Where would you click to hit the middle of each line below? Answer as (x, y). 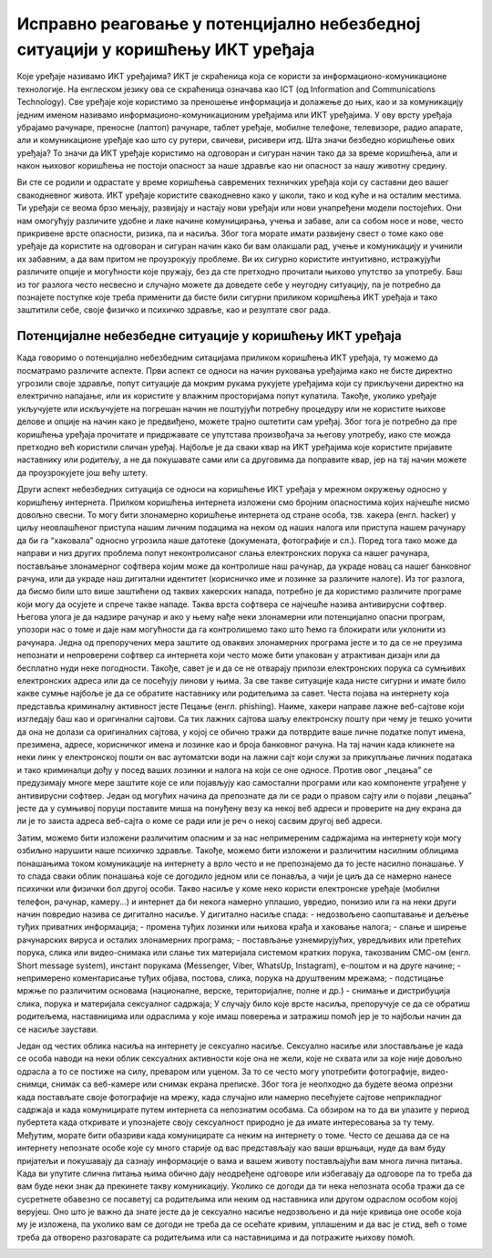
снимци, (33, 1084)
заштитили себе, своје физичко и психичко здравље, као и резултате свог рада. (174, 310)
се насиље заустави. (58, 1029)
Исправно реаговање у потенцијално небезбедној (219, 24)
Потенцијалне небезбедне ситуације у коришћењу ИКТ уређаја (209, 336)
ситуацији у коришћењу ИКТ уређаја (166, 49)
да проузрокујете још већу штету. (82, 472)
